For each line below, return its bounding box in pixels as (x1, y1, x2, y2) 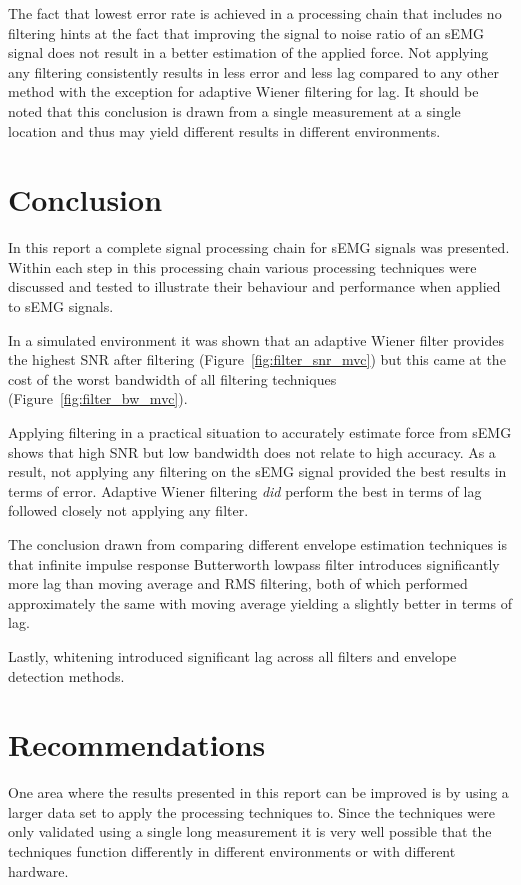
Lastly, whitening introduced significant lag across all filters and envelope (8, 645, 457, 666)
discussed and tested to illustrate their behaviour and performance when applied (8, 276, 501, 297)
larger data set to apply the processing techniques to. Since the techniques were (8, 801, 496, 822)
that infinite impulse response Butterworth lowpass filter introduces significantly (8, 553, 500, 574)
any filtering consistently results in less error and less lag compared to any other (8, 61, 499, 82)
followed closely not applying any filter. (8, 500, 249, 521)
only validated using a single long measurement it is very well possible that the (8, 821, 492, 842)
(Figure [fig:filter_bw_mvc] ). (8, 388, 188, 409)
